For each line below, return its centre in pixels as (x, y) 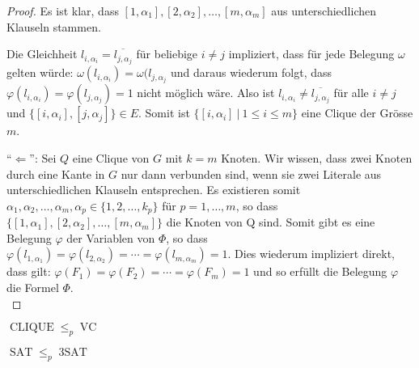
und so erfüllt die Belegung (320, 271)
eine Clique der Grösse (357, 113)
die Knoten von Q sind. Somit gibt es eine (271, 222)
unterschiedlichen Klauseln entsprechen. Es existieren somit (154, 190)
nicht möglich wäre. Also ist (206, 93)
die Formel (33, 287)
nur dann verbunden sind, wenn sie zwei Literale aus (251, 173)
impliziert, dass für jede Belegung (311, 54)
